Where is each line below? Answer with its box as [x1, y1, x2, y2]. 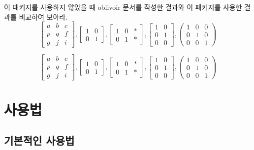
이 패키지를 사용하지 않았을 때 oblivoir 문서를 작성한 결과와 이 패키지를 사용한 [4, 2, 242, 12]
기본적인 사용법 [4, 133, 75, 148]
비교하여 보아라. [19, 11, 68, 22]
